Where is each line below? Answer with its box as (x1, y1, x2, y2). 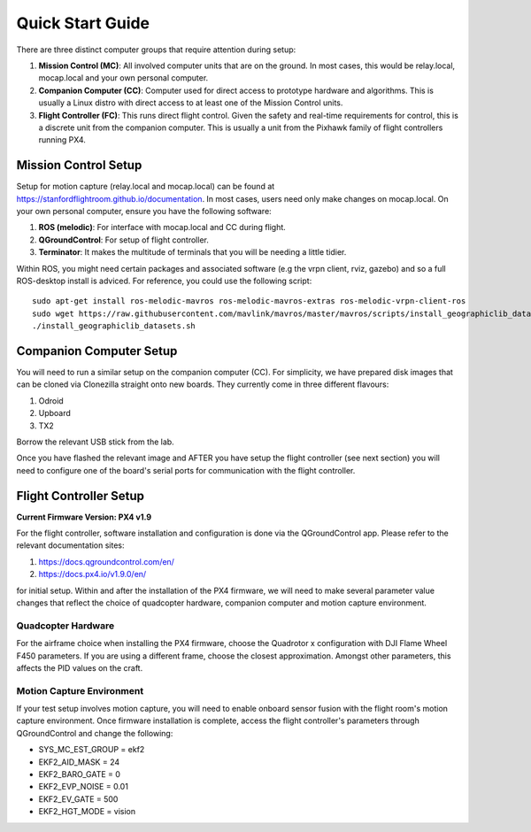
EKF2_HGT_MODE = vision (38, 806, 136, 817)
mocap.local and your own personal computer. (38, 73, 209, 83)
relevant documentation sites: (16, 540, 125, 551)
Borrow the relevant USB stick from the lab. (16, 436, 174, 447)
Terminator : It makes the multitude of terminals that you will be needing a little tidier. (38, 247, 347, 258)
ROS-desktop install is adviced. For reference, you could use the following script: (16, 275, 312, 286)
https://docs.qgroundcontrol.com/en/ (38, 556, 174, 566)
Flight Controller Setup (16, 488, 145, 504)
